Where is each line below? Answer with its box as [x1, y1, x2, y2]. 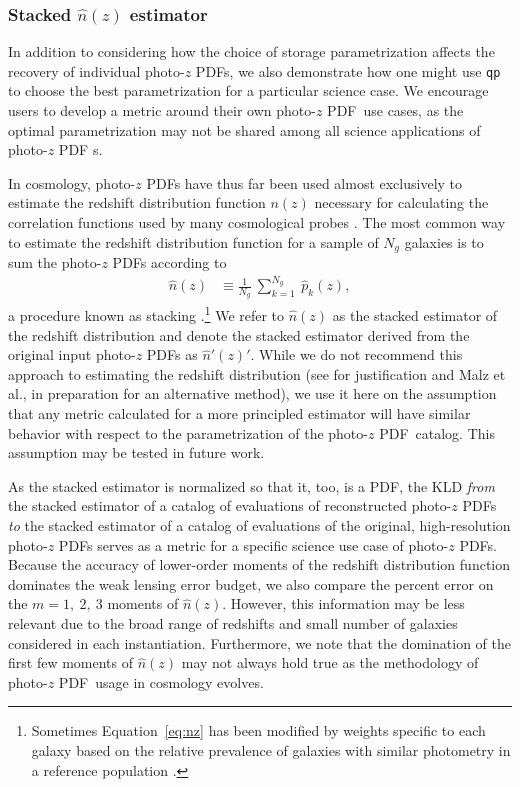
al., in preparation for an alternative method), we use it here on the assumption [8, 383, 497, 404]
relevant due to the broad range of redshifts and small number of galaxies [8, 613, 458, 633]
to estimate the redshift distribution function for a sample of [8, 231, 379, 252]
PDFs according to [112, 252, 227, 273]
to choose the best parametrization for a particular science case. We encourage [8, 80, 489, 101]
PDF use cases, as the [327, 100, 464, 121]
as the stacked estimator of [332, 305, 498, 326]
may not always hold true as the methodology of [181, 652, 479, 673]
